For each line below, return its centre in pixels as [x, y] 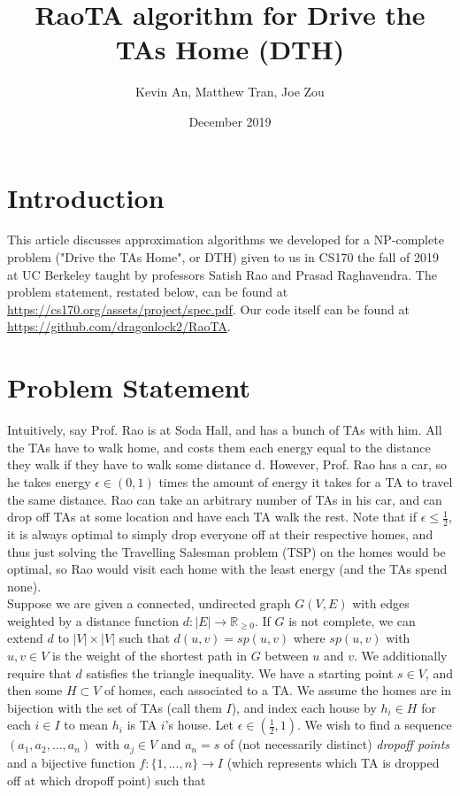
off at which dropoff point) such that [107, 780]
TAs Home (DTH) [230, 49]
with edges [381, 603]
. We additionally [401, 656]
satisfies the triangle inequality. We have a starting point [240, 672]
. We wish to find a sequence [375, 725]
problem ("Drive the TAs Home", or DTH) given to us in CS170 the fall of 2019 [223, 257]
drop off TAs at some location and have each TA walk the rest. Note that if [212, 517]
